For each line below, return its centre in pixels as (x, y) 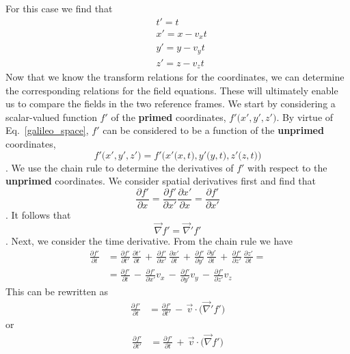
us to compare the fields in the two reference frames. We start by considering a (171, 104)
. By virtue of (305, 117)
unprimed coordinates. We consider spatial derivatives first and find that (161, 181)
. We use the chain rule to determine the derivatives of (120, 167)
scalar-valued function (51, 117)
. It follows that (38, 214)
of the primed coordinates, (169, 117)
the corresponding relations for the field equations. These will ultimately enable (172, 90)
